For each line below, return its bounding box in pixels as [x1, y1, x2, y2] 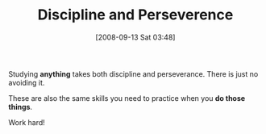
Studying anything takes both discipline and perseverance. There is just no [8, 69, 259, 78]
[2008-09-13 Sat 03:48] [95, 32, 176, 42]
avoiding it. [8, 77, 45, 87]
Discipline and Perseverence [37, 6, 234, 24]
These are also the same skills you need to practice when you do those [8, 93, 246, 103]
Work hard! [8, 117, 46, 127]
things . [8, 102, 33, 111]
